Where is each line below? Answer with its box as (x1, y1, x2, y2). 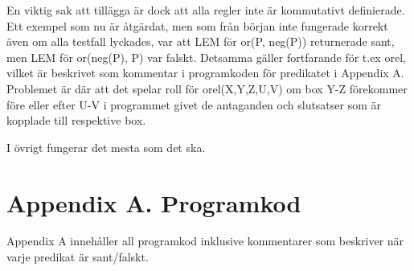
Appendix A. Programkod (6, 186, 301, 219)
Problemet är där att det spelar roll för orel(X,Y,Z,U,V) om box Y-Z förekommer (6, 80, 408, 96)
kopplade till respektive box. (6, 112, 146, 129)
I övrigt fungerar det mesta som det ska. (6, 138, 206, 155)
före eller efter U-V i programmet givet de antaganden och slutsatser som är (6, 96, 382, 113)
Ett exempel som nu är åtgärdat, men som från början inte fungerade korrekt (6, 17, 388, 34)
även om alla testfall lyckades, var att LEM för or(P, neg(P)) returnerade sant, (6, 33, 395, 50)
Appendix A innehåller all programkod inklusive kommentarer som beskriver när (6, 232, 404, 249)
